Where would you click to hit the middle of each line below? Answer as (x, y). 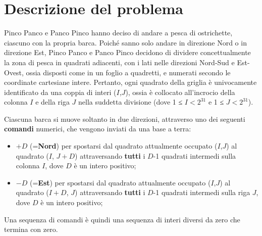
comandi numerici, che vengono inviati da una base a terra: (98, 129)
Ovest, (14, 72)
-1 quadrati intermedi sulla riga (202, 192)
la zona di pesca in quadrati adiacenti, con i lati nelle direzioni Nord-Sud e (119, 62)
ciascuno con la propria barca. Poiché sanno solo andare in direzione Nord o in (125, 42)
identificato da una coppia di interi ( (60, 92)
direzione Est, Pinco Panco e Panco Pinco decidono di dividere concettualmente (127, 52)
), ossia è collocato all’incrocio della (180, 92)
